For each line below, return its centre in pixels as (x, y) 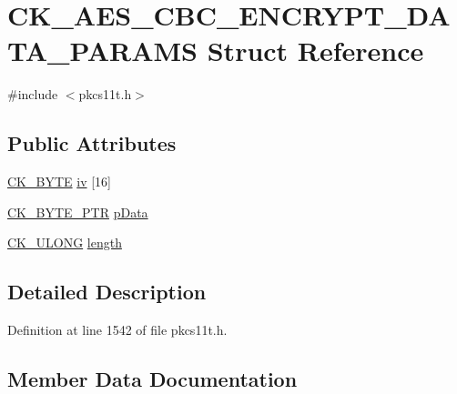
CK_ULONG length (65, 242)
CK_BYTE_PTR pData (78, 212)
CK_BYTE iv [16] (59, 182)
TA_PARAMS (102, 51)
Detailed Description (107, 292)
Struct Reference (315, 51)
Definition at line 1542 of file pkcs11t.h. (117, 330)
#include (33, 94)
